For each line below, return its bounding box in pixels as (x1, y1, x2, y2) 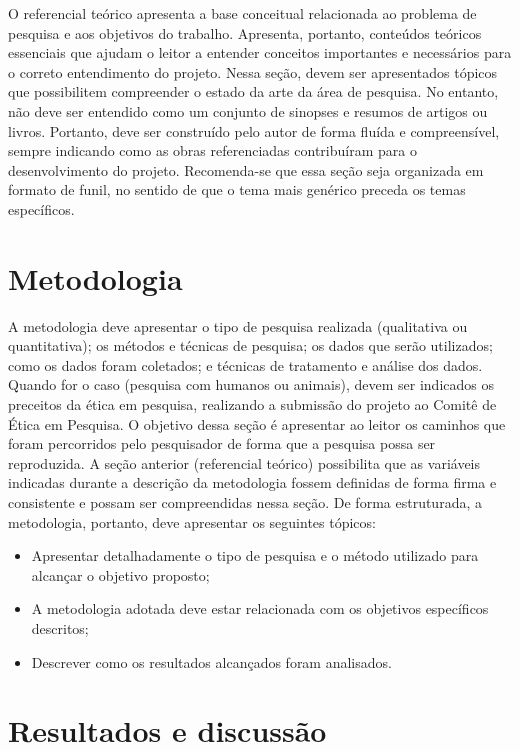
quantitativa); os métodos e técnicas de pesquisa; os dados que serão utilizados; (8, 335, 493, 356)
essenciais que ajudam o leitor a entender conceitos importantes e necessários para (8, 42, 512, 63)
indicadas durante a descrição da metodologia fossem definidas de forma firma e (8, 472, 497, 493)
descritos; (31, 617, 89, 638)
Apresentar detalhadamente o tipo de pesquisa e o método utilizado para (31, 545, 479, 566)
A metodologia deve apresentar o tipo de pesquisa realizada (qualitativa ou (8, 315, 468, 336)
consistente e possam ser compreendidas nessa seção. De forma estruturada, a (8, 492, 482, 512)
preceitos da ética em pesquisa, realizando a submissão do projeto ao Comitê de (8, 394, 497, 415)
